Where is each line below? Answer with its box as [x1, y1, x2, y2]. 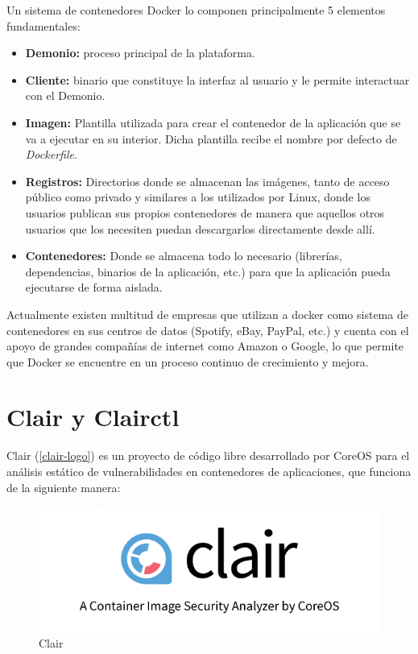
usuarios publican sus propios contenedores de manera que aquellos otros [25, 204, 385, 221]
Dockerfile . [25, 146, 77, 163]
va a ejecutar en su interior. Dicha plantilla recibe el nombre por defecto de [25, 130, 397, 147]
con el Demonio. [25, 87, 106, 104]
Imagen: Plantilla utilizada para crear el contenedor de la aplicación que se [25, 114, 401, 130]
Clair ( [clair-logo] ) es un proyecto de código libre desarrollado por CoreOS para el [6, 447, 410, 464]
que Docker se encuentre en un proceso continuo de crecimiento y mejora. [6, 353, 369, 370]
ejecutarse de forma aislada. [25, 279, 163, 296]
